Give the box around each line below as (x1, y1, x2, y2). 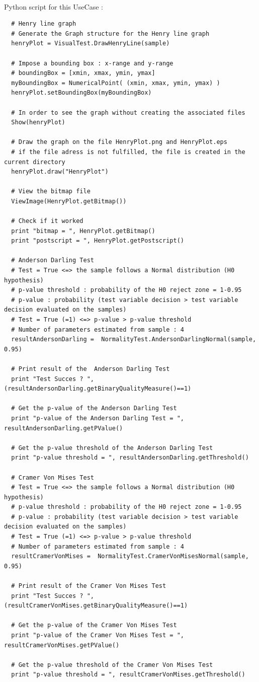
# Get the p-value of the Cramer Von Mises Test (11, 622, 177, 629)
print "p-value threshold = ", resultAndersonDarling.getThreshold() (11, 454, 249, 462)
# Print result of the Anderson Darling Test (11, 365, 170, 372)
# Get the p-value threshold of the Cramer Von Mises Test (11, 661, 213, 668)
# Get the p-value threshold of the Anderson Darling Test (11, 444, 213, 451)
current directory (4, 158, 65, 166)
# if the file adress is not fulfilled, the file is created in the (11, 148, 245, 156)
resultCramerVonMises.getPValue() (4, 641, 120, 649)
